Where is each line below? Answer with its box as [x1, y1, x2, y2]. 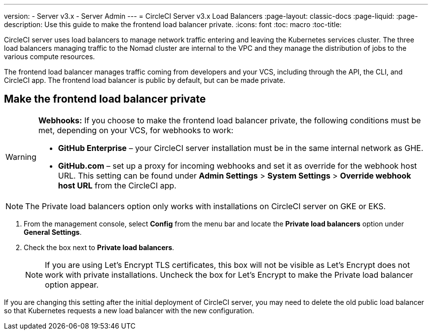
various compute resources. [4, 52, 95, 61]
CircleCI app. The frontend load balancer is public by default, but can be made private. [4, 76, 286, 84]
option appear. [45, 279, 99, 290]
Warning [5, 151, 36, 162]
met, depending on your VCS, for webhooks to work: [38, 125, 234, 135]
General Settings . [24, 227, 82, 236]
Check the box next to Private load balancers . [24, 243, 175, 252]
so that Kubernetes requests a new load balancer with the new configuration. [4, 306, 254, 315]
